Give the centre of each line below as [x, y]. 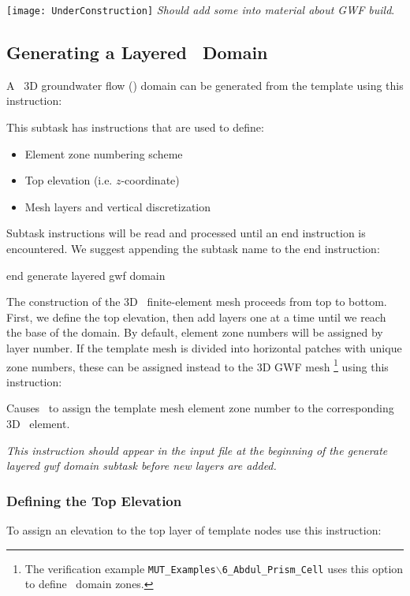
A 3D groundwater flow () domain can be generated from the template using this [205, 85]
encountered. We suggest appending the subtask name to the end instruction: [193, 249]
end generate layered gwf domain [86, 275]
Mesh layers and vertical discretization [118, 206]
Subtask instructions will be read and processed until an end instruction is [186, 233]
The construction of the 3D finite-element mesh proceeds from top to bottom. [197, 302]
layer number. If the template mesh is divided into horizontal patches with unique [204, 347]
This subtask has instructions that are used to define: [135, 127]
